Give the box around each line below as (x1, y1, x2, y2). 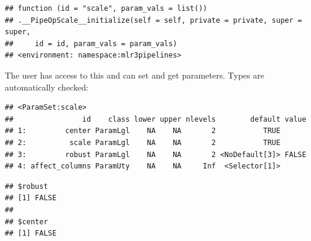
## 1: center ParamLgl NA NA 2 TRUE (5, 126, 281, 135)
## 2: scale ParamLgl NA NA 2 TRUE (5, 138, 281, 147)
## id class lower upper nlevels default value (5, 115, 307, 123)
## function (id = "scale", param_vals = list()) (5, 4, 208, 13)
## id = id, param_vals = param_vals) (5, 39, 177, 48)
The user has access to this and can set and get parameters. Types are (5, 68, 265, 81)
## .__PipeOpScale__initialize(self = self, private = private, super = (5, 16, 302, 25)
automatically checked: (5, 80, 88, 93)
